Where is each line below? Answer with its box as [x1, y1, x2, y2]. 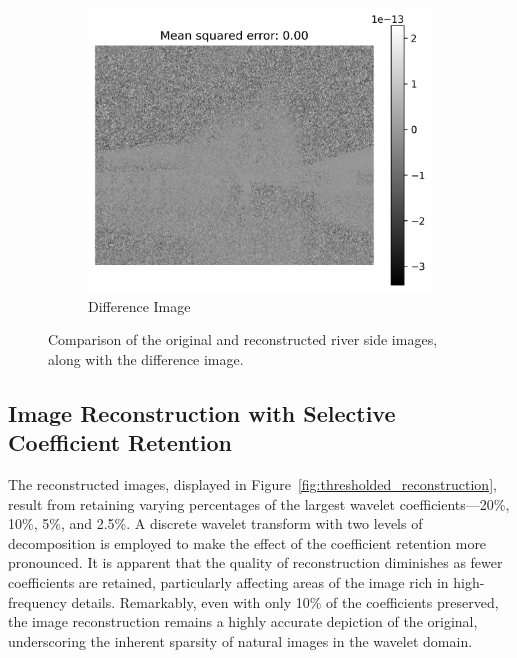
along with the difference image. [48, 348, 244, 369]
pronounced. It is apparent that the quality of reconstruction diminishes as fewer [8, 552, 503, 573]
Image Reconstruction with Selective [8, 397, 396, 428]
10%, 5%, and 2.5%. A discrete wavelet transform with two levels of [8, 513, 423, 534]
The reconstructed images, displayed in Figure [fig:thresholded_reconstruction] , [8, 474, 497, 495]
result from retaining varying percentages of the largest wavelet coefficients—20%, [8, 493, 510, 514]
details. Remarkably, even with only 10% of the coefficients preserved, [71, 591, 499, 612]
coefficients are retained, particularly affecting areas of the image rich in [8, 572, 449, 593]
